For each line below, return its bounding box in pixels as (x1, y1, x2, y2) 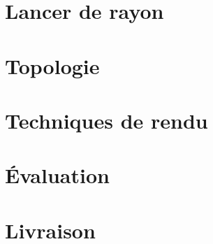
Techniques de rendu (5, 106, 208, 134)
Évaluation (5, 161, 110, 189)
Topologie (5, 51, 100, 80)
